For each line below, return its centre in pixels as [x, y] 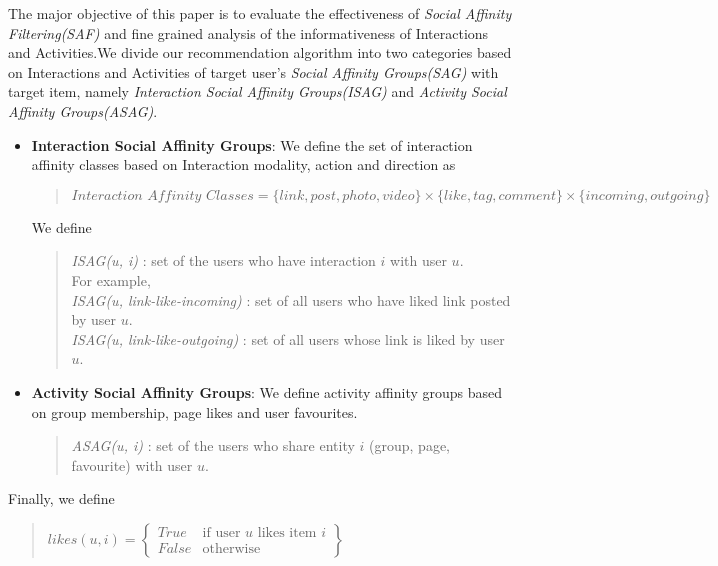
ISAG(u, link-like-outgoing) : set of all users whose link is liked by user [288, 338]
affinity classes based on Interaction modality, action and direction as [243, 164]
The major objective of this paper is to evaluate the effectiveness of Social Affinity [260, 13]
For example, [111, 279]
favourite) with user [132, 464]
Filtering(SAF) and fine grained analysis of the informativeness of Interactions [248, 32]
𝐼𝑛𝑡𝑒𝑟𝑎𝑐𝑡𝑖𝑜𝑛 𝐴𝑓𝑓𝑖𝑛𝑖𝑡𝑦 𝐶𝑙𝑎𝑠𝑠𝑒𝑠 [162, 195]
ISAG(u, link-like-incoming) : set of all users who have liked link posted [291, 299]
